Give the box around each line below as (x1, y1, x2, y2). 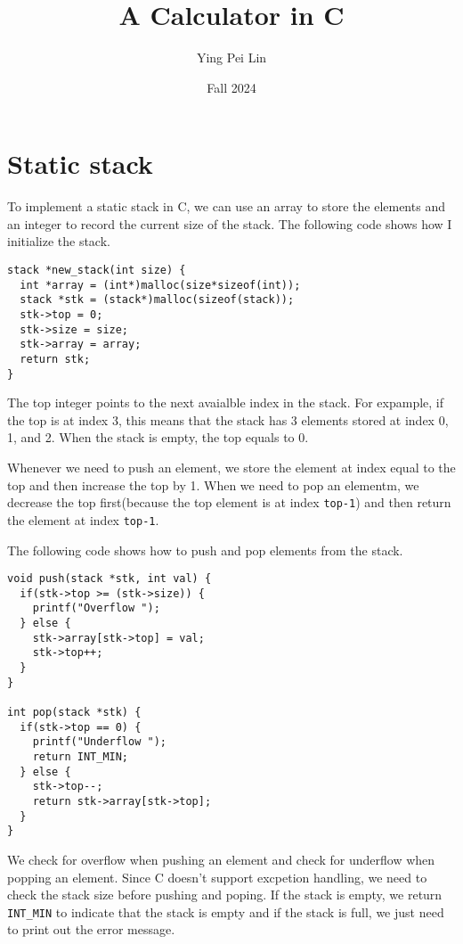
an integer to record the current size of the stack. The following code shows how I (7, 214, 452, 233)
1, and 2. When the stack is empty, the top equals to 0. (7, 428, 309, 447)
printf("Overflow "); (32, 602, 160, 615)
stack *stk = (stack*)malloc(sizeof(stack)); (20, 293, 295, 307)
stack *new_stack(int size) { (7, 264, 186, 277)
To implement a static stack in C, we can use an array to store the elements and (7, 197, 445, 216)
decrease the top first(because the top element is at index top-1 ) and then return (7, 493, 451, 512)
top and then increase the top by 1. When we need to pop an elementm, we (7, 475, 419, 494)
